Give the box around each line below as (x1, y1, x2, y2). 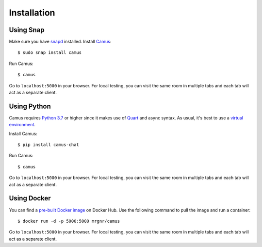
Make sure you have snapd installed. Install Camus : (9, 39, 112, 45)
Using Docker (9, 194, 51, 202)
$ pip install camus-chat (17, 142, 80, 148)
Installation (9, 7, 55, 18)
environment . (9, 122, 36, 128)
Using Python (9, 102, 51, 110)
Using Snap (9, 26, 45, 34)
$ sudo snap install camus (17, 50, 82, 55)
